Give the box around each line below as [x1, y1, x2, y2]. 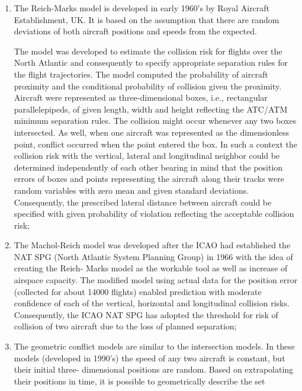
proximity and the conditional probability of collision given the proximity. [14, 79, 282, 92]
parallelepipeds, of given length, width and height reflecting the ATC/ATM [14, 102, 288, 115]
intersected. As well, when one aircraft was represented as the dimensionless [14, 126, 290, 138]
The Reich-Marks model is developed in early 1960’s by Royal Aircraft [14, 2, 270, 14]
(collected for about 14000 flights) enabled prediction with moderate [14, 285, 262, 297]
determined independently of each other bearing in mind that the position [14, 161, 283, 173]
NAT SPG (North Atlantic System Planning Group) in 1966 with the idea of [14, 250, 293, 262]
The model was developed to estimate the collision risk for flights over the [14, 44, 282, 57]
